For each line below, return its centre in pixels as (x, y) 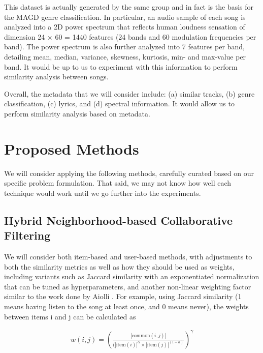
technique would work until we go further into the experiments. (103, 193)
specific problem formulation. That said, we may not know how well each (118, 183)
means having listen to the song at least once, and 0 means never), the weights (126, 306)
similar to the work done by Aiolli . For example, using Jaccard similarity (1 (123, 296)
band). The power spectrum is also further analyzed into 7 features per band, (124, 47)
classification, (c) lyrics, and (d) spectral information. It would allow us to (119, 104)
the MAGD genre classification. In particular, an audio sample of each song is (125, 17)
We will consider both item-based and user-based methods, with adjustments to (128, 257)
